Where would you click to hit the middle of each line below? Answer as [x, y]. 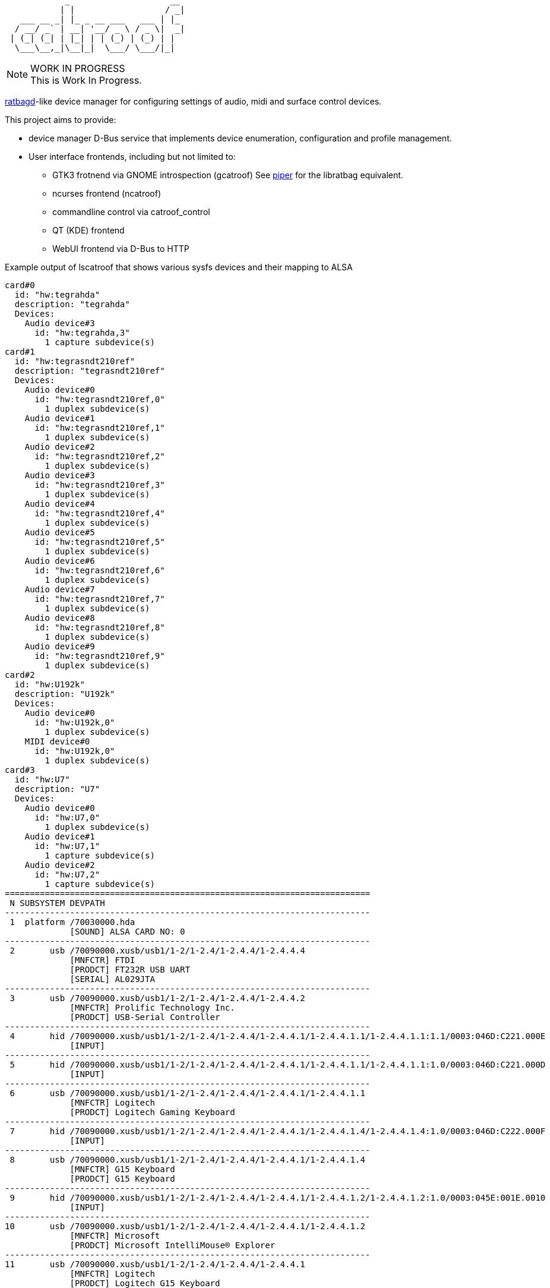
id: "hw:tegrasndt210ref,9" [100, 656]
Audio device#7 [60, 589]
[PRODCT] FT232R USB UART [130, 970]
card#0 [20, 285]
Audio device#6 [60, 561]
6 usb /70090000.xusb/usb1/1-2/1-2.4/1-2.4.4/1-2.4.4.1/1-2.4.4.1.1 [187, 1093]
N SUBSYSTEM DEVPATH [57, 903]
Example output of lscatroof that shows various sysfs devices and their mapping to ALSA [179, 267]
